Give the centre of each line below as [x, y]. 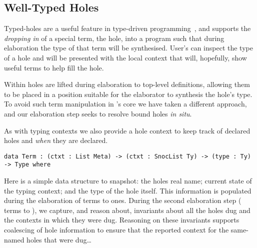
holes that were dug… [59, 239]
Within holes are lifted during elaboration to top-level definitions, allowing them [127, 84]
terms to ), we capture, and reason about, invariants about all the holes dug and [127, 210]
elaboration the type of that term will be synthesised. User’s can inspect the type [128, 48]
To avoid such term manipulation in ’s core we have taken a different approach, [125, 104]
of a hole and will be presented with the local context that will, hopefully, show [125, 57]
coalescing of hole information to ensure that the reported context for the [116, 230]
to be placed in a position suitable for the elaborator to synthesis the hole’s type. [128, 94]
